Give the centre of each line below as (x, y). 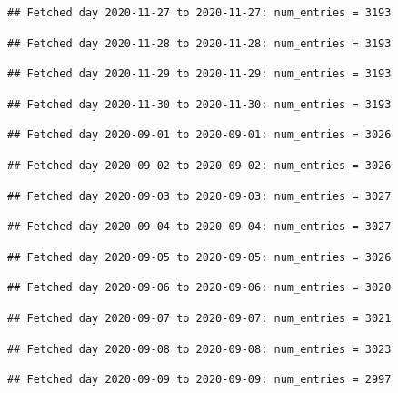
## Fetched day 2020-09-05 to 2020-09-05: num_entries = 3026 (199, 257)
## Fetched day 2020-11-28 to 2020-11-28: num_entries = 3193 (199, 43)
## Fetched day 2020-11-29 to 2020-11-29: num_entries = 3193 (199, 74)
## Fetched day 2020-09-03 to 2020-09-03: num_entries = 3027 (199, 196)
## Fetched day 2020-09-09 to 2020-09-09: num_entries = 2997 (199, 380)
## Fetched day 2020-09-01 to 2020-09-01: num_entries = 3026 (199, 135)
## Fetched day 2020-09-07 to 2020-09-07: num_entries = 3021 (199, 318)
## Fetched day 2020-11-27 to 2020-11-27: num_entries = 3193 (199, 13)
